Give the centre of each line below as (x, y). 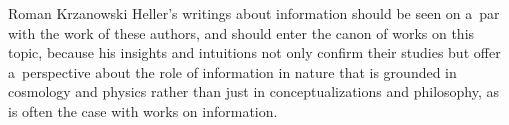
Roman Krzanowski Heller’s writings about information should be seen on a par (254, 13)
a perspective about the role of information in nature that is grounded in (232, 71)
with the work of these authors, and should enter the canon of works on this (241, 32)
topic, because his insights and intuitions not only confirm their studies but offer (254, 52)
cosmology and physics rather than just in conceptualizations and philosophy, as (254, 91)
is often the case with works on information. (143, 110)
